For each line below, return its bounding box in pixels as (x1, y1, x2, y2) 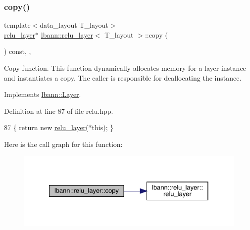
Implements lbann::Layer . (4, 89, 81, 99)
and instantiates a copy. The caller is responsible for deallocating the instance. (4, 72, 242, 83)
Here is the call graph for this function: (4, 138, 123, 149)
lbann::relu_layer (41, 29, 93, 40)
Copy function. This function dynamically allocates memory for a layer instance (4, 63, 246, 73)
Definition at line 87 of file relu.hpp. (4, 105, 113, 116)
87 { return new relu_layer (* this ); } (4, 122, 114, 133)
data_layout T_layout (40, 20, 108, 30)
